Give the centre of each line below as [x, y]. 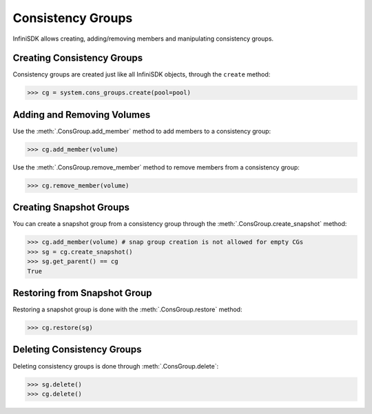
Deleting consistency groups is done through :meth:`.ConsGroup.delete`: [116, 366]
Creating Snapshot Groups [71, 208]
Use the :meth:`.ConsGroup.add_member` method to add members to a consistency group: [142, 131]
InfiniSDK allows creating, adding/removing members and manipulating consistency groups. [143, 39]
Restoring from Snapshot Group [82, 293]
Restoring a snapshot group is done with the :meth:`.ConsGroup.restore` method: [127, 309]
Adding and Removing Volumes [82, 115]
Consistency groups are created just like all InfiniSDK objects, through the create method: [142, 74]
